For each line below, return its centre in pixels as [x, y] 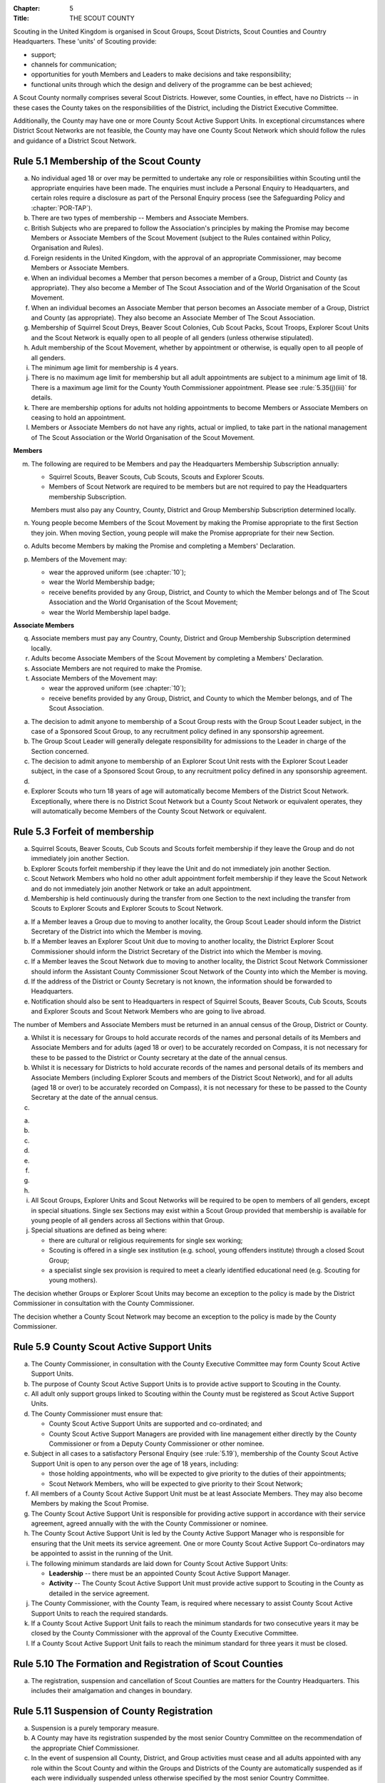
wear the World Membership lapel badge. [110, 612]
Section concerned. [60, 751]
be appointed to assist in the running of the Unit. [102, 1553]
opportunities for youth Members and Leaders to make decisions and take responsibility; [161, 74]
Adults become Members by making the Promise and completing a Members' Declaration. [163, 546]
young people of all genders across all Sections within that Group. [128, 1220]
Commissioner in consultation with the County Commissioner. [104, 1303]
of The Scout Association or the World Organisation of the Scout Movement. [143, 437]
